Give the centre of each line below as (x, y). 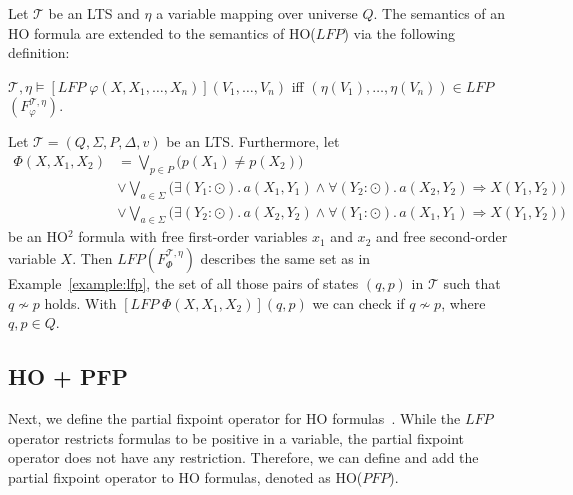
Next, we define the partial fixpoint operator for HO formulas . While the (234, 418)
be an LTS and (94, 13)
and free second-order (441, 236)
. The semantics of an (439, 13)
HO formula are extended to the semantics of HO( (162, 32)
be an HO (38, 236)
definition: (39, 52)
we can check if (358, 302)
